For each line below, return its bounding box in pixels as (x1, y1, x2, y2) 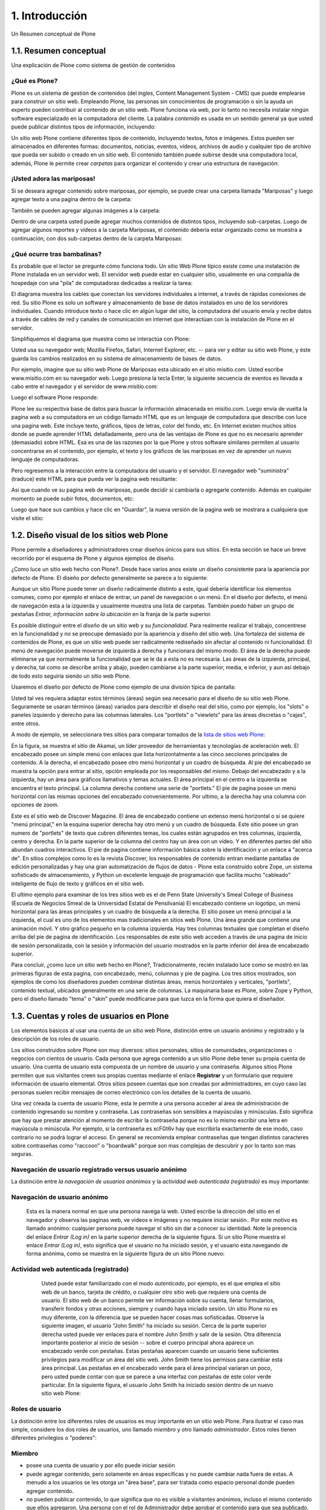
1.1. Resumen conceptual (11, 46, 106, 56)
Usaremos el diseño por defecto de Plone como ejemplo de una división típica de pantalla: (11, 683, 236, 691)
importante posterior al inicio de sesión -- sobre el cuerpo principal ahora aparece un (41, 1339, 254, 1346)
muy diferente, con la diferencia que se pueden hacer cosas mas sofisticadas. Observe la (41, 1314, 264, 1321)
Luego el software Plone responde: (11, 394, 99, 401)
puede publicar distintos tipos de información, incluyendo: (11, 123, 156, 130)
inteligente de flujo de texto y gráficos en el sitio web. (11, 879, 145, 887)
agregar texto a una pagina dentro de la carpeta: (11, 196, 132, 203)
